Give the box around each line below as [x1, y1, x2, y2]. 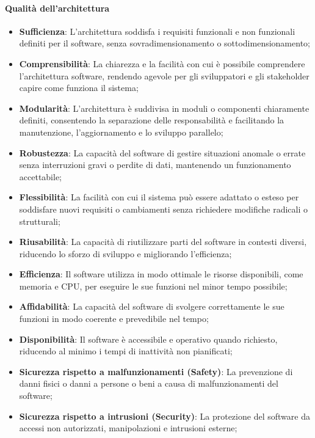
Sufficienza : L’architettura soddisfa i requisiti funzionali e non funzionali [19, 24, 295, 37]
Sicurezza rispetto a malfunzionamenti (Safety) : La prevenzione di [19, 365, 293, 378]
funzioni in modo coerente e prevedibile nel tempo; [19, 312, 209, 325]
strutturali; [19, 214, 60, 227]
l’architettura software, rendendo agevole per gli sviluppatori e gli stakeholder [19, 69, 310, 82]
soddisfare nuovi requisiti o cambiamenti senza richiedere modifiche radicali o [19, 202, 308, 215]
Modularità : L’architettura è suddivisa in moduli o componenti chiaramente [19, 101, 310, 114]
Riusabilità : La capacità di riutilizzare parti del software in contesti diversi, [19, 235, 307, 248]
